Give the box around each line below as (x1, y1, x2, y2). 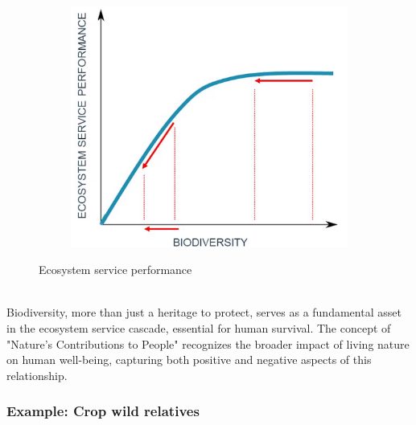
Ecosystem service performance (39, 261, 192, 278)
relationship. (6, 366, 68, 383)
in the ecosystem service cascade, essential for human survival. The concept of (6, 320, 391, 337)
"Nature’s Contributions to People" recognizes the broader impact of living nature (6, 335, 410, 352)
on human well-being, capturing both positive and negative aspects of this (6, 351, 372, 368)
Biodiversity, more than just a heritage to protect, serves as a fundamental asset (6, 304, 402, 321)
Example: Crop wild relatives (6, 401, 200, 421)
